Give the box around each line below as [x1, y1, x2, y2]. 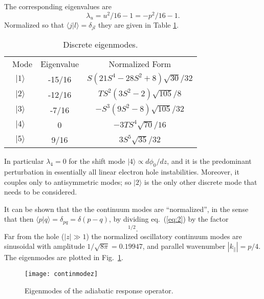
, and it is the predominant [167, 156, 252, 166]
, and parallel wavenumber [142, 241, 226, 251]
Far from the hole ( [4, 230, 64, 241]
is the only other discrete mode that [144, 176, 257, 187]
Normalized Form [108, 58, 171, 70]
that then [4, 213, 34, 224]
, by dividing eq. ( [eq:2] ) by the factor [109, 213, 229, 224]
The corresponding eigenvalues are [4, 1, 112, 11]
